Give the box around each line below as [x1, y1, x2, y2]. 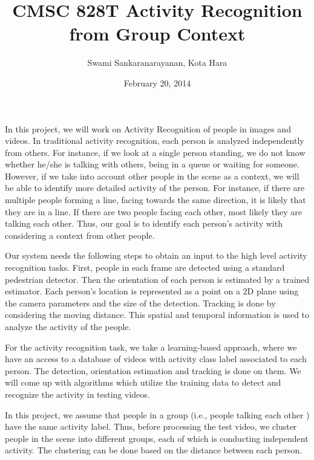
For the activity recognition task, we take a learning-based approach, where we [5, 340, 297, 353]
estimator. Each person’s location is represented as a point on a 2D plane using [5, 285, 299, 297]
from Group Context [69, 21, 246, 46]
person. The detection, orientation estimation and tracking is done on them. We [5, 364, 301, 377]
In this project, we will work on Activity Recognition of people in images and [5, 122, 291, 135]
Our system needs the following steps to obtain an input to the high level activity [5, 249, 307, 262]
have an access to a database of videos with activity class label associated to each [5, 352, 307, 365]
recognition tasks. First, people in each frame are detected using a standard [5, 261, 285, 274]
